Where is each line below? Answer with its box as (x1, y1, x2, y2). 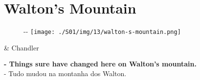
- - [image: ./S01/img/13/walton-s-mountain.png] (23, 26, 181, 36)
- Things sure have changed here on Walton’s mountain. (4, 59, 197, 69)
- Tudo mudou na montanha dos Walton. (4, 68, 127, 78)
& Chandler (4, 42, 39, 52)
